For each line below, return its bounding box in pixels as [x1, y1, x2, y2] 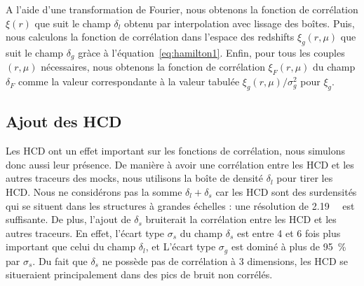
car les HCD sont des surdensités [215, 185, 357, 199]
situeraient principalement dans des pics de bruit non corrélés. [6, 267, 273, 282]
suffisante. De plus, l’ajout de [6, 212, 131, 227]
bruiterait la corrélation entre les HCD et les [145, 212, 337, 227]
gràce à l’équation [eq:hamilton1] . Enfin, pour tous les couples [78, 45, 345, 59]
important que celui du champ [6, 239, 136, 254]
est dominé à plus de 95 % [231, 239, 346, 254]
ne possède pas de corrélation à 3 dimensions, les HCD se [102, 253, 349, 268]
